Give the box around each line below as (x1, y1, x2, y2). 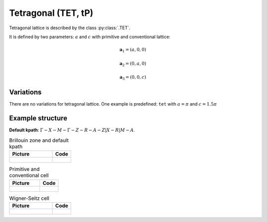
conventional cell (9, 172, 49, 179)
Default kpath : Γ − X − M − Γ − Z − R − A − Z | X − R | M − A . (9, 127, 135, 133)
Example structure (9, 114, 68, 122)
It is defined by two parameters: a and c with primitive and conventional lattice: (9, 34, 171, 40)
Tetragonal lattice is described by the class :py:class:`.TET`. (9, 25, 131, 31)
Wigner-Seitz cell (9, 195, 49, 202)
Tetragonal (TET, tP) (9, 7, 93, 18)
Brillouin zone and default (9, 137, 69, 144)
